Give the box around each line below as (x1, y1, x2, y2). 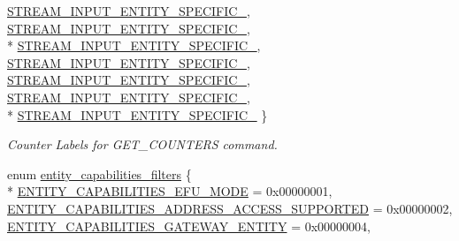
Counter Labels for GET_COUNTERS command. (7, 135, 278, 154)
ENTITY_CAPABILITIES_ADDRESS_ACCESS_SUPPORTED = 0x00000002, (7, 199, 453, 217)
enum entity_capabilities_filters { (7, 164, 192, 183)
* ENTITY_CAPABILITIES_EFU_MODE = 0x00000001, (7, 182, 333, 200)
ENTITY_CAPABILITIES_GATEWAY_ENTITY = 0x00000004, (7, 216, 371, 235)
